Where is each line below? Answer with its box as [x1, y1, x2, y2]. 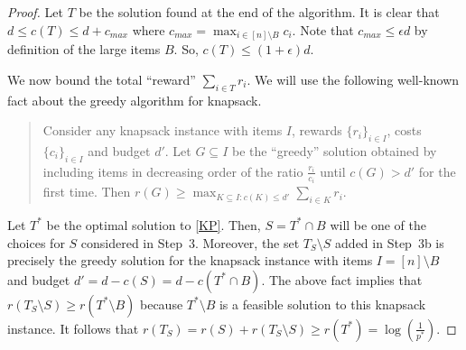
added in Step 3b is [335, 233, 444, 252]
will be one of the [330, 215, 426, 234]
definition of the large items [7, 40, 161, 59]
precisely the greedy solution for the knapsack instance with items [7, 251, 373, 270]
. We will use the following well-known [247, 69, 460, 88]
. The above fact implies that [261, 270, 423, 289]
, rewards [292, 121, 342, 140]
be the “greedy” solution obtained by [231, 141, 437, 160]
